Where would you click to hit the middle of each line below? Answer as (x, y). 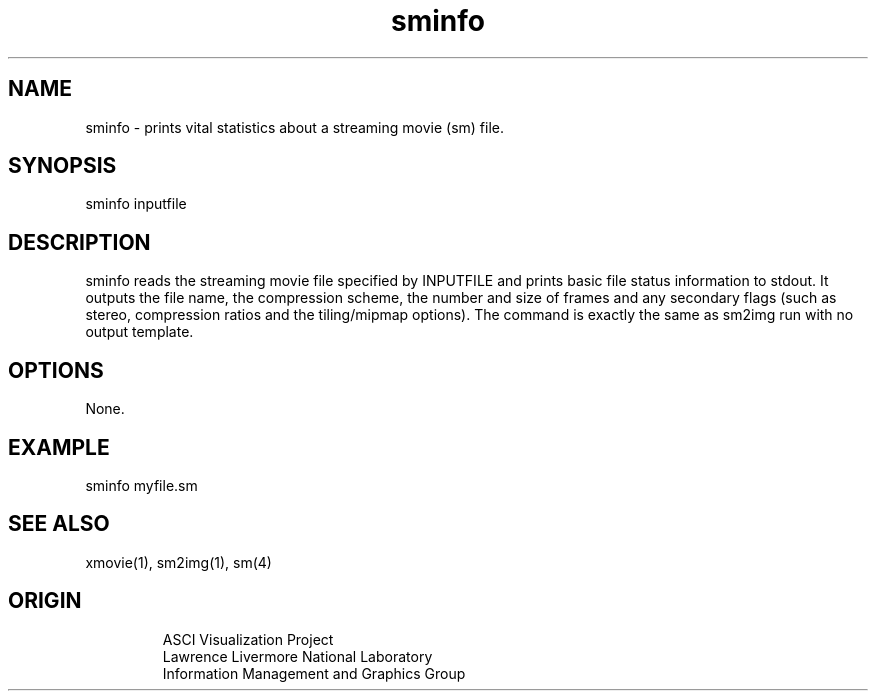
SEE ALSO (59, 524)
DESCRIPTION (79, 242)
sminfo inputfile (136, 204)
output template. (139, 332)
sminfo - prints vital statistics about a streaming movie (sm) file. (294, 127)
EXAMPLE (59, 447)
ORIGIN (45, 601)
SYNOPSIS (62, 166)
